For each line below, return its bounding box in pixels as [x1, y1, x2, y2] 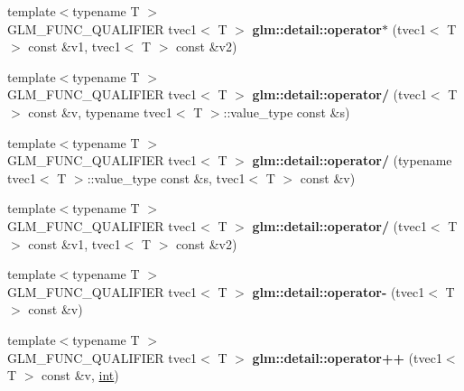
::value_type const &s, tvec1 [87, 168, 246, 187]
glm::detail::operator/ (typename [252, 151, 452, 170]
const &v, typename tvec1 [28, 102, 172, 121]
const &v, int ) [42, 366, 119, 385]
